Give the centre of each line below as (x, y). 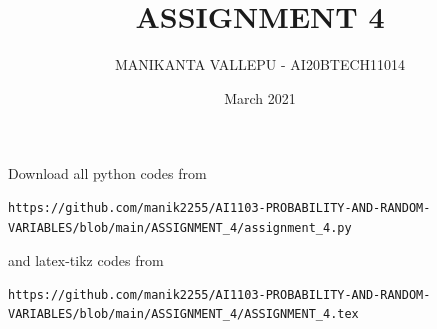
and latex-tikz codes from (86, 260)
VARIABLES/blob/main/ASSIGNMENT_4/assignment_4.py (180, 227)
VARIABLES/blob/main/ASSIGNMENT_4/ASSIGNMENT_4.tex (183, 314)
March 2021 (260, 97)
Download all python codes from (107, 173)
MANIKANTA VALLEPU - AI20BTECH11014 (260, 64)
